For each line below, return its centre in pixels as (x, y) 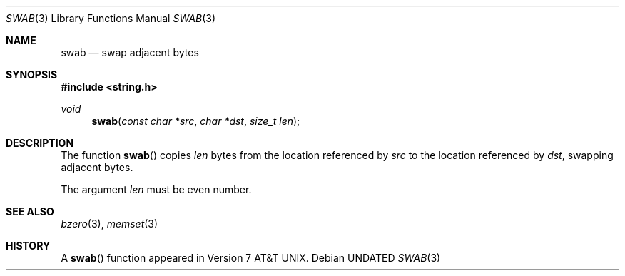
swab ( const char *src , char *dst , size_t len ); (196, 121)
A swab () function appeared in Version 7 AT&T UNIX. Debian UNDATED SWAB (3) (251, 258)
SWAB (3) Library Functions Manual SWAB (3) (111, 18)
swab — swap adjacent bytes (130, 52)
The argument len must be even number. (156, 189)
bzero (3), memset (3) (110, 224)
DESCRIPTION (40, 143)
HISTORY (28, 246)
